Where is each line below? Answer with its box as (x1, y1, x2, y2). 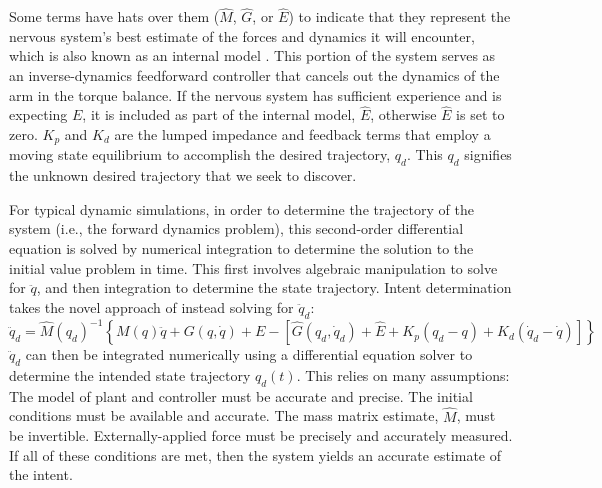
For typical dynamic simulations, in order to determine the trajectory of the (9, 198, 474, 219)
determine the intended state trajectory (9, 364, 251, 385)
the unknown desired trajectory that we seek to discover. (9, 165, 357, 186)
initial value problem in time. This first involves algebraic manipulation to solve (9, 257, 498, 278)
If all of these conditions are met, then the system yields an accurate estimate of (9, 444, 502, 465)
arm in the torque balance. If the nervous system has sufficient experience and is (9, 84, 502, 105)
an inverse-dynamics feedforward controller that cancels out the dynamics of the (9, 65, 500, 85)
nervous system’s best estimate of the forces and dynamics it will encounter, (9, 25, 475, 46)
